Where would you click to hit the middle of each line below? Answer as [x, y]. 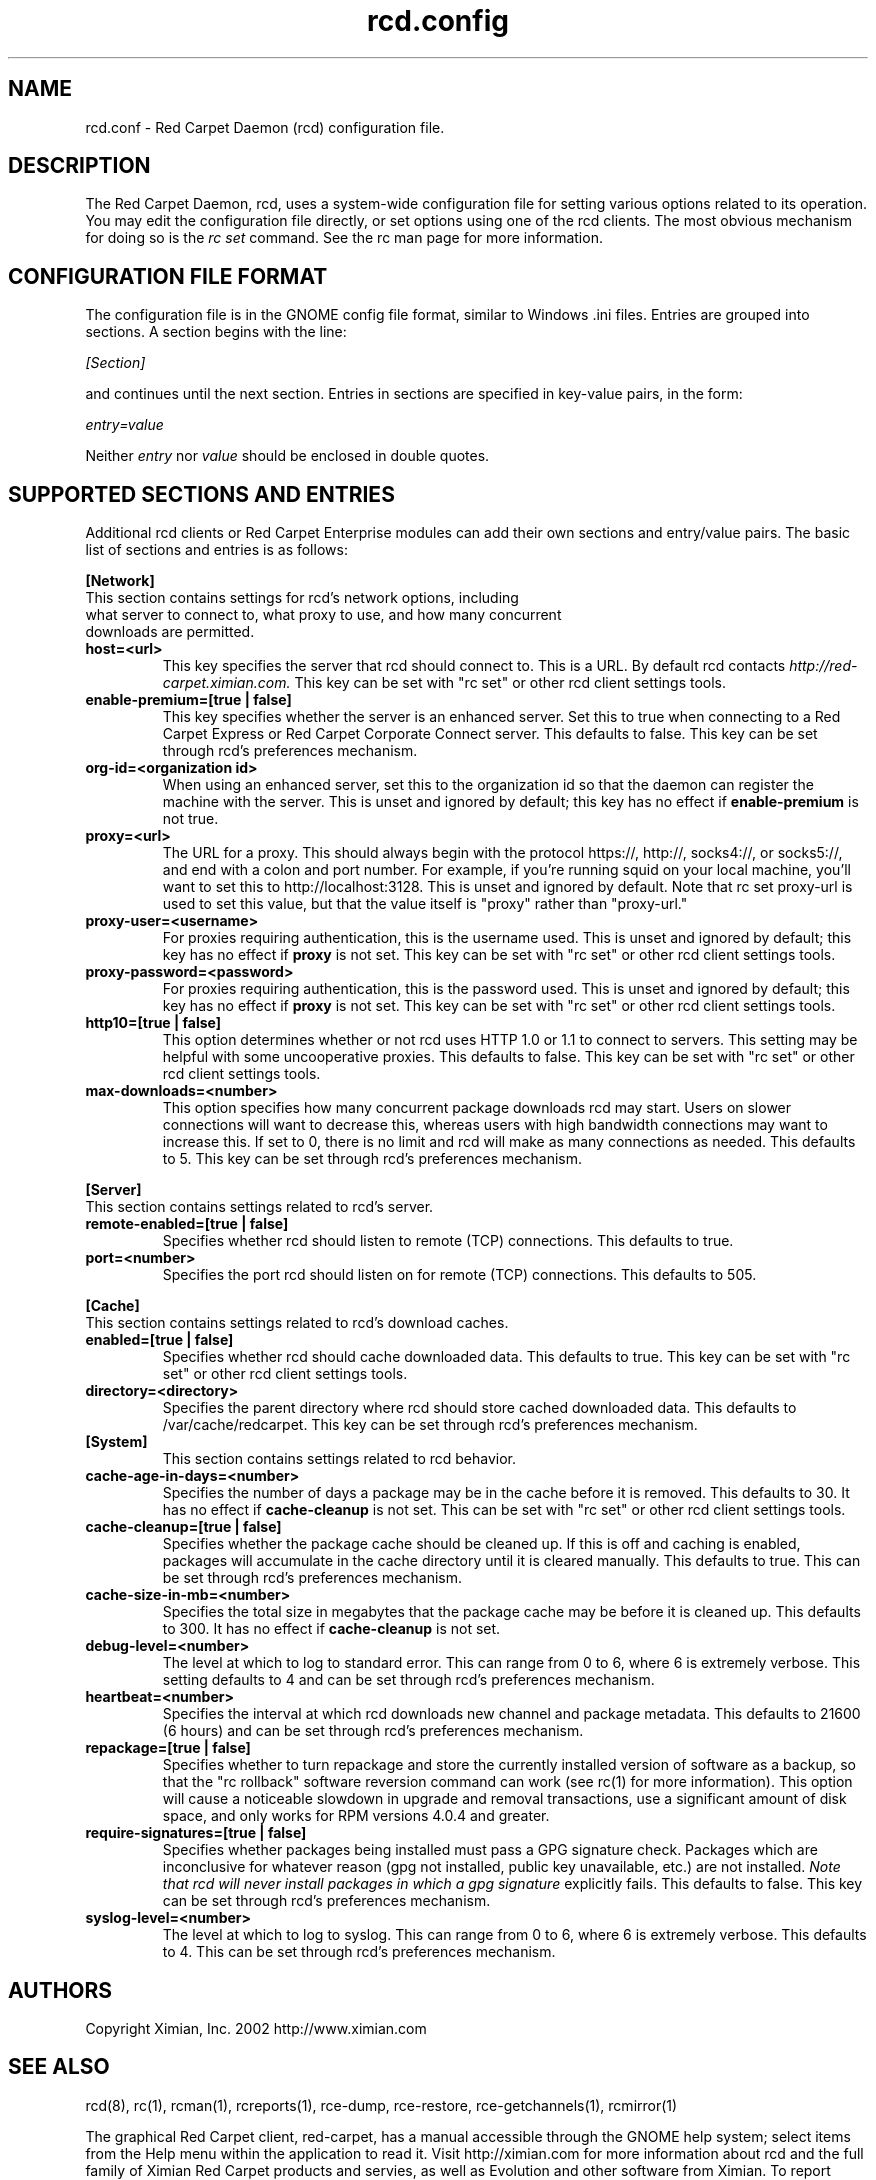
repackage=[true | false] [168, 1748]
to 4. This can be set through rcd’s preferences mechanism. [359, 1952]
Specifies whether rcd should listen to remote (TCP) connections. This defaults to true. [448, 1241]
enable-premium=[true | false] [188, 700]
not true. [190, 819]
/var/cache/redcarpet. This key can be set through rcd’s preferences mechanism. [430, 1425]
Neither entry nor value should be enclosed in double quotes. [287, 456]
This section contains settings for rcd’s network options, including [302, 598]
